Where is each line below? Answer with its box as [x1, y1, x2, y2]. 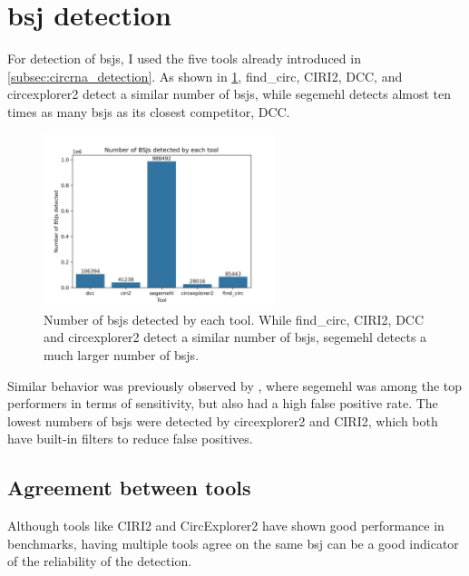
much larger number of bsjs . [44, 346, 200, 365]
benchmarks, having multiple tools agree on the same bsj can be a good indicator [7, 533, 459, 552]
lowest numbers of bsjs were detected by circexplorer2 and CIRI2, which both [7, 411, 438, 430]
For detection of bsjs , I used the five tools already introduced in [7, 49, 361, 68]
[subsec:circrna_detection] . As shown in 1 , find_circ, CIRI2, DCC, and [7, 66, 403, 85]
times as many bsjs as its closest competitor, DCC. [7, 102, 290, 121]
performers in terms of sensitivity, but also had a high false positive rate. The [7, 394, 438, 413]
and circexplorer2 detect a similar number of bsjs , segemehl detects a [44, 327, 427, 347]
